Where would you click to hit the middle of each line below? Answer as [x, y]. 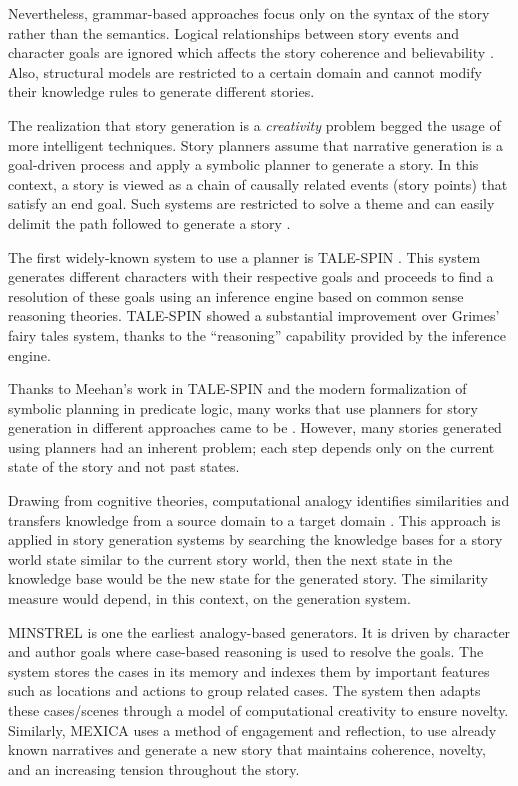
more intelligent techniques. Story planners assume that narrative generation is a [255, 144]
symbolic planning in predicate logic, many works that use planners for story [243, 407]
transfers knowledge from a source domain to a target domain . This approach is [254, 519]
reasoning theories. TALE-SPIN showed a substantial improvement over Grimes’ [254, 315]
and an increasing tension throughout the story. [154, 768]
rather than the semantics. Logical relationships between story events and [234, 32]
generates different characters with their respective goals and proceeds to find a [251, 276]
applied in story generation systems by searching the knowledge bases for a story [255, 539]
